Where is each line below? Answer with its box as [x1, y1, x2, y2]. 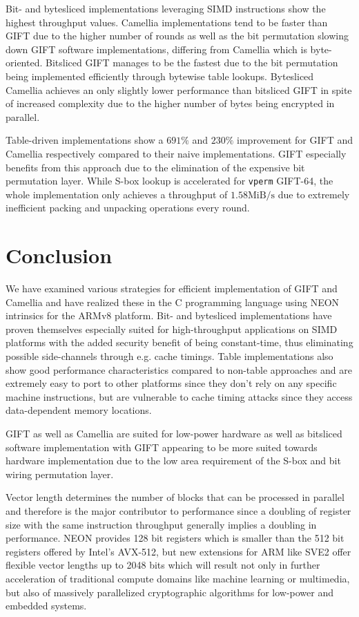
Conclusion [6, 241, 113, 269]
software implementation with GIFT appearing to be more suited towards [6, 439, 318, 454]
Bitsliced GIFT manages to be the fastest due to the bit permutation [45, 55, 338, 70]
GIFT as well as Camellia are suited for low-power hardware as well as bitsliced [6, 426, 342, 441]
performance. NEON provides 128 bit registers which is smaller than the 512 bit [6, 531, 345, 545]
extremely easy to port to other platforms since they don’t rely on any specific [6, 376, 337, 390]
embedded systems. [6, 598, 87, 613]
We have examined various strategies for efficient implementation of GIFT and [6, 281, 338, 296]
